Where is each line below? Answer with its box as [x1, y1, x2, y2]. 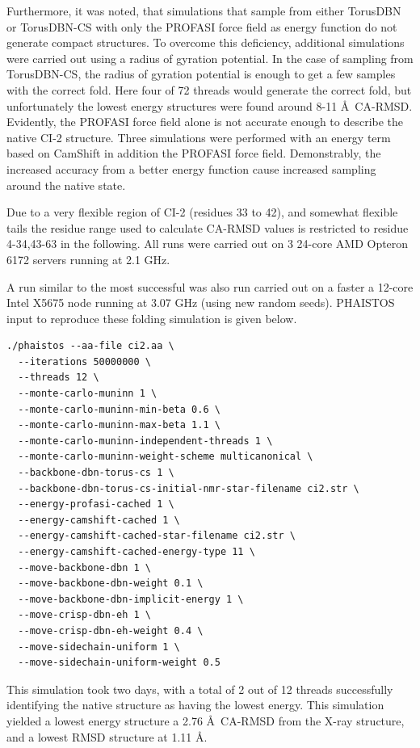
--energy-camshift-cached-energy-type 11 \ [18, 546, 255, 557]
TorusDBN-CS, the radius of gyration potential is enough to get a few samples [6, 65, 396, 82]
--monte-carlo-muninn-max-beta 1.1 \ [18, 419, 220, 431]
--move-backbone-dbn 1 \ [18, 561, 151, 574]
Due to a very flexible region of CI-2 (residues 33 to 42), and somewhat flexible [6, 204, 398, 221]
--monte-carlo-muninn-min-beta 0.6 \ [18, 403, 220, 415]
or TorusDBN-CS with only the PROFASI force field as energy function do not [6, 18, 397, 35]
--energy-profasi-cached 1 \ [18, 498, 174, 511]
